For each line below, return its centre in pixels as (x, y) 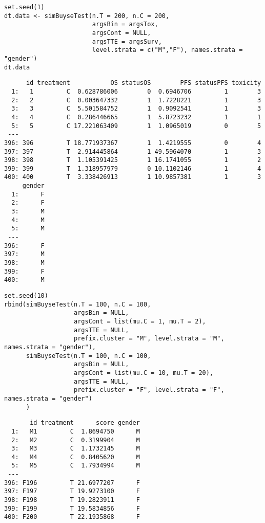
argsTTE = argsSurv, (127, 41)
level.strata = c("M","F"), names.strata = (167, 50)
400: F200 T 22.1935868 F (72, 517)
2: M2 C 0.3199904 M (76, 440)
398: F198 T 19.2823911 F (72, 500)
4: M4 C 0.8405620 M (76, 457)
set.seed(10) (26, 296)
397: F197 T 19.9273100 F (72, 491)
